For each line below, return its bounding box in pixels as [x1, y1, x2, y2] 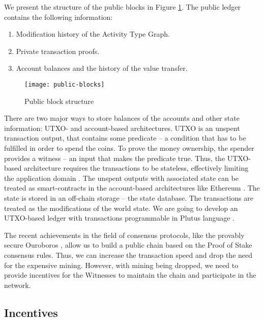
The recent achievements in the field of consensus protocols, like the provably [4, 229, 245, 240]
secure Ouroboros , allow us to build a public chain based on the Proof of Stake [4, 239, 252, 250]
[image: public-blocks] [24, 81, 105, 88]
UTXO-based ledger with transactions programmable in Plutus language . [4, 212, 234, 223]
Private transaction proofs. [16, 45, 100, 56]
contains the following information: [4, 11, 113, 22]
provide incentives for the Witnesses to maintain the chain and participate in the [4, 270, 256, 280]
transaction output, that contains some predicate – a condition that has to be [4, 132, 246, 143]
